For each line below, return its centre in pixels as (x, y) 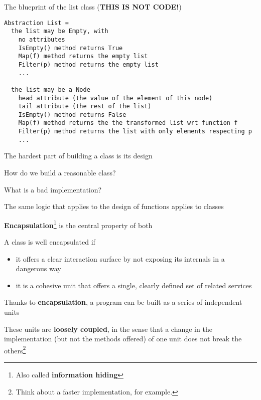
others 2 (15, 349)
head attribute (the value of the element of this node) (115, 98)
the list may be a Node (51, 89)
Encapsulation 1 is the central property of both (78, 224)
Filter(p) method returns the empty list (88, 64)
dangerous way (38, 268)
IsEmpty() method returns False (72, 115)
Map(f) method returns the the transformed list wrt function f (128, 123)
